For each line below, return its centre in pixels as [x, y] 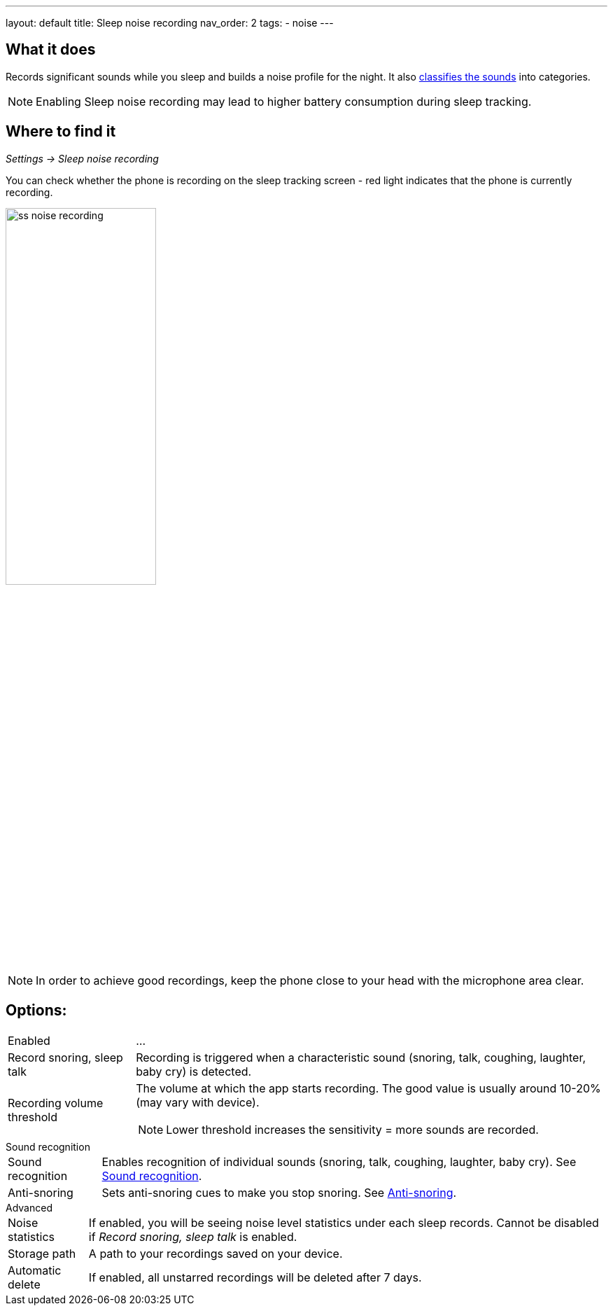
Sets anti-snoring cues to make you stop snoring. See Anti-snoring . [279, 1192]
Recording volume [56, 1103]
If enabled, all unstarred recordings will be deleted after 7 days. [255, 1277]
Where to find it [61, 132]
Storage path [42, 1253]
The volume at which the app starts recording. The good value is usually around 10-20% [368, 1088]
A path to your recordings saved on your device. [216, 1253]
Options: [36, 1011]
